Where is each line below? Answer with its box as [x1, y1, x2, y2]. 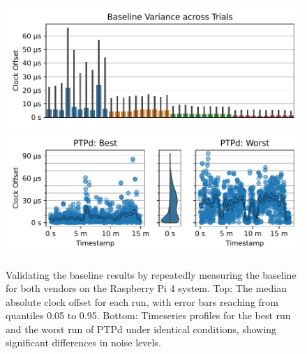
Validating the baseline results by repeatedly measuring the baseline [6, 267, 297, 282]
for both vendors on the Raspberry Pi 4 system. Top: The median [6, 281, 287, 295]
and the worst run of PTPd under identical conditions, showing [6, 321, 277, 336]
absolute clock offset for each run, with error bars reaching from [6, 294, 278, 309]
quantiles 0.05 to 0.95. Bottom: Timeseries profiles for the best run [6, 308, 291, 323]
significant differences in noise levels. [6, 335, 161, 350]
